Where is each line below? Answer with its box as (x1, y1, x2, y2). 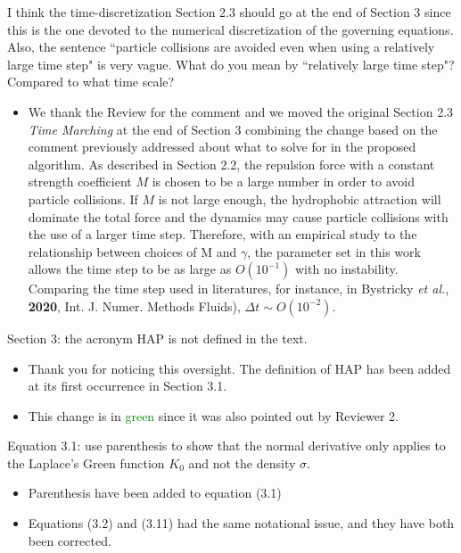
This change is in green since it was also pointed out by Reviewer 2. (28, 406, 399, 425)
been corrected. (28, 531, 111, 549)
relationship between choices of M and (28, 242, 237, 260)
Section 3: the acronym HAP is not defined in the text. (7, 328, 308, 347)
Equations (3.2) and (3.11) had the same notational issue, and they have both (28, 514, 455, 532)
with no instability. (295, 260, 399, 278)
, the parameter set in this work (247, 242, 421, 260)
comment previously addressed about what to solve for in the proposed (28, 137, 416, 156)
